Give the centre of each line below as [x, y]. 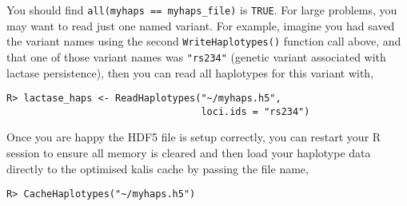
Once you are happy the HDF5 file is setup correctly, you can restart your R [194, 137]
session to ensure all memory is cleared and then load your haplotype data [189, 153]
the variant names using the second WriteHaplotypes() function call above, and [204, 41]
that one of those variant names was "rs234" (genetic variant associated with [196, 56]
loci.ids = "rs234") [255, 111]
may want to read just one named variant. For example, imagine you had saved [201, 25]
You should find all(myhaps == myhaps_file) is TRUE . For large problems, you [202, 10]
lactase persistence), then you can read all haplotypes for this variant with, [190, 72]
